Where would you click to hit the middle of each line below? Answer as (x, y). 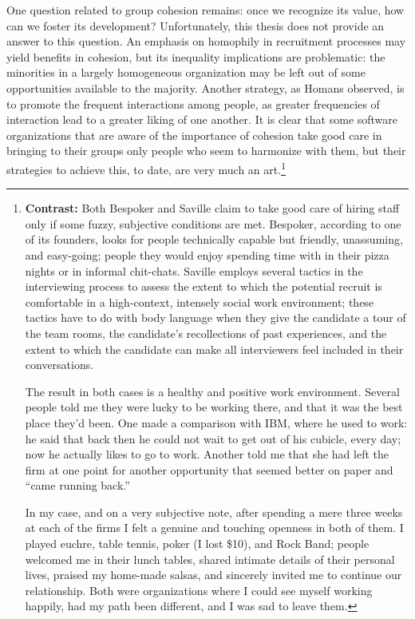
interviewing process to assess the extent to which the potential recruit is (204, 286)
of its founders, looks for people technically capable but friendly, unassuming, (214, 239)
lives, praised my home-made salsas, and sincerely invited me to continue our (213, 575)
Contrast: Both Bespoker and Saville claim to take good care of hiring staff (212, 208)
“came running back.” (77, 485)
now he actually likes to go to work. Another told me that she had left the (207, 454)
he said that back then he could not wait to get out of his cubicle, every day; (213, 438)
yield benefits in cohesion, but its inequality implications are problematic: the (196, 56)
